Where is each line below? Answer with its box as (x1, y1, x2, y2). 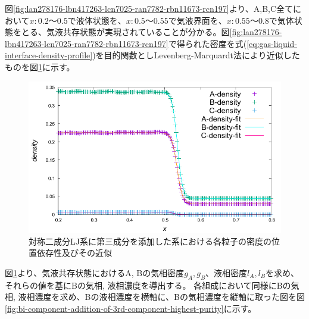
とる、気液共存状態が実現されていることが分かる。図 (21, 26, 230, 38)
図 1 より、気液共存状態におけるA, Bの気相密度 (5, 266, 185, 279)
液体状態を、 (76, 14, 126, 26)
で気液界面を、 (168, 14, 227, 26)
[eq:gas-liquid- (246, 37, 298, 49)
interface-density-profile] (5, 49, 93, 61)
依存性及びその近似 (36, 246, 112, 259)
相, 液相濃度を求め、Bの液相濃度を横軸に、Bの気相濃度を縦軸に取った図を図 (5, 290, 305, 303)
